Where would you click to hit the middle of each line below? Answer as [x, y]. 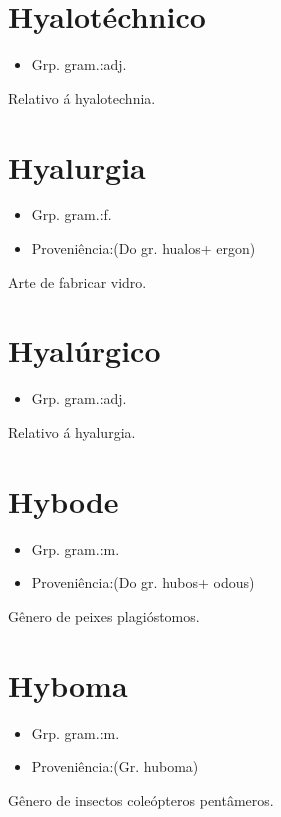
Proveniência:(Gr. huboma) [115, 766]
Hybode [63, 500]
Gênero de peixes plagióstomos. [104, 615]
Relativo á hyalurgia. [72, 431]
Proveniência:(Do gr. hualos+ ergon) [143, 248]
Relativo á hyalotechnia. [82, 97]
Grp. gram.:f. [71, 214]
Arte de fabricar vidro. [77, 281]
